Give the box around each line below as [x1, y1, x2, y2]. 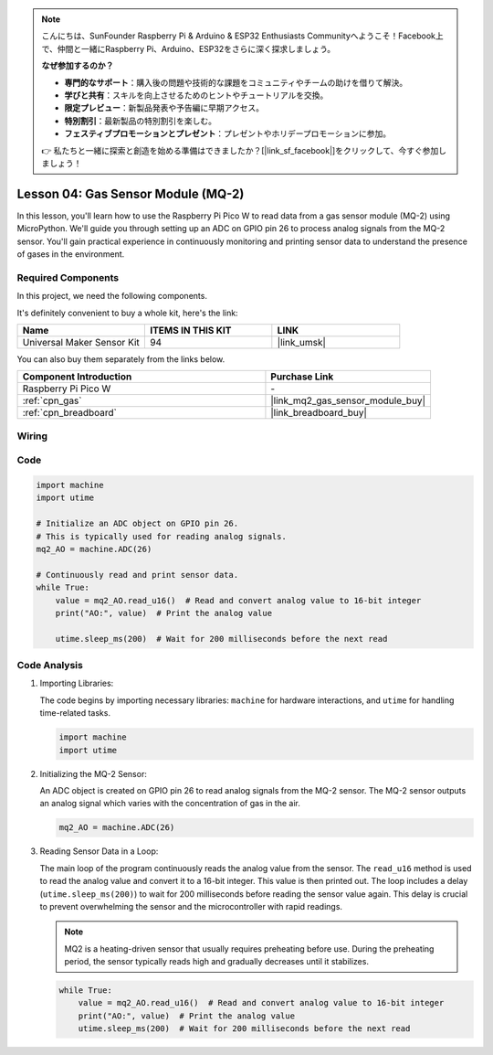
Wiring [16, 430, 48, 442]
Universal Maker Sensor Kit [22, 336, 141, 348]
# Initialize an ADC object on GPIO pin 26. [36, 518, 239, 529]
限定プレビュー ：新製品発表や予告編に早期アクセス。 [64, 102, 265, 113]
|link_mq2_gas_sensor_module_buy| [270, 394, 426, 407]
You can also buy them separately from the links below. [16, 353, 226, 365]
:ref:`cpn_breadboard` [22, 407, 118, 420]
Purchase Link [270, 370, 334, 383]
